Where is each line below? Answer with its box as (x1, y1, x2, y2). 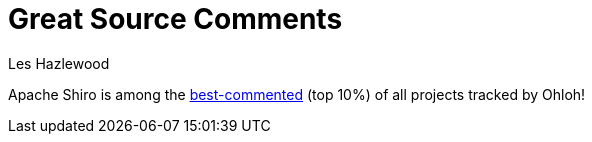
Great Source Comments (8, 2, 343, 36)
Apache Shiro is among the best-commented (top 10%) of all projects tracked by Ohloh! (8, 85, 586, 103)
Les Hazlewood (8, 54, 110, 72)
